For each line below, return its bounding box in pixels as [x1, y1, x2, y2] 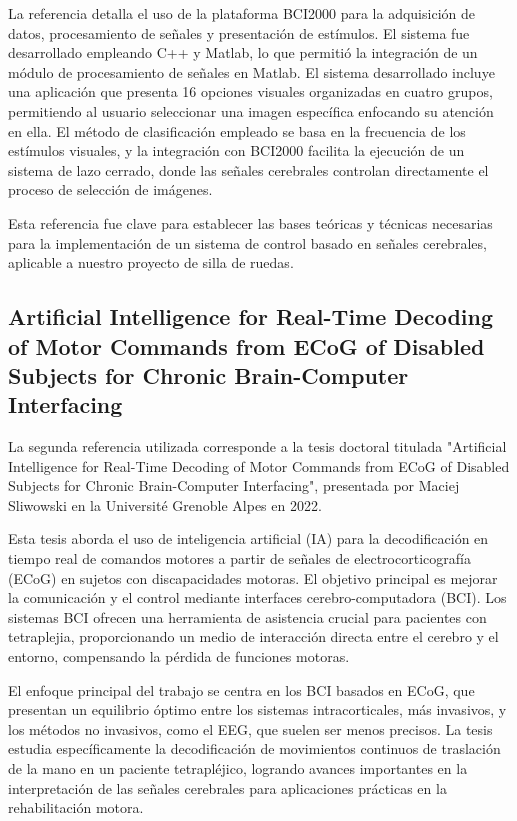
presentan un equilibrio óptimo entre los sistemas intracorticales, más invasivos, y [8, 699, 507, 720]
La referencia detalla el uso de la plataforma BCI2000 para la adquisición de [8, 3, 475, 23]
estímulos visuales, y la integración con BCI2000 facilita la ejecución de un [8, 140, 465, 161]
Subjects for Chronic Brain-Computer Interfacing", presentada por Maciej [8, 475, 460, 496]
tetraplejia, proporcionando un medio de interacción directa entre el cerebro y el [8, 626, 499, 647]
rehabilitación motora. [8, 797, 144, 818]
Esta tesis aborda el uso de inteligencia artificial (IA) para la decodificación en [8, 528, 489, 549]
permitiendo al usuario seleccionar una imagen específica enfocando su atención [8, 100, 494, 121]
